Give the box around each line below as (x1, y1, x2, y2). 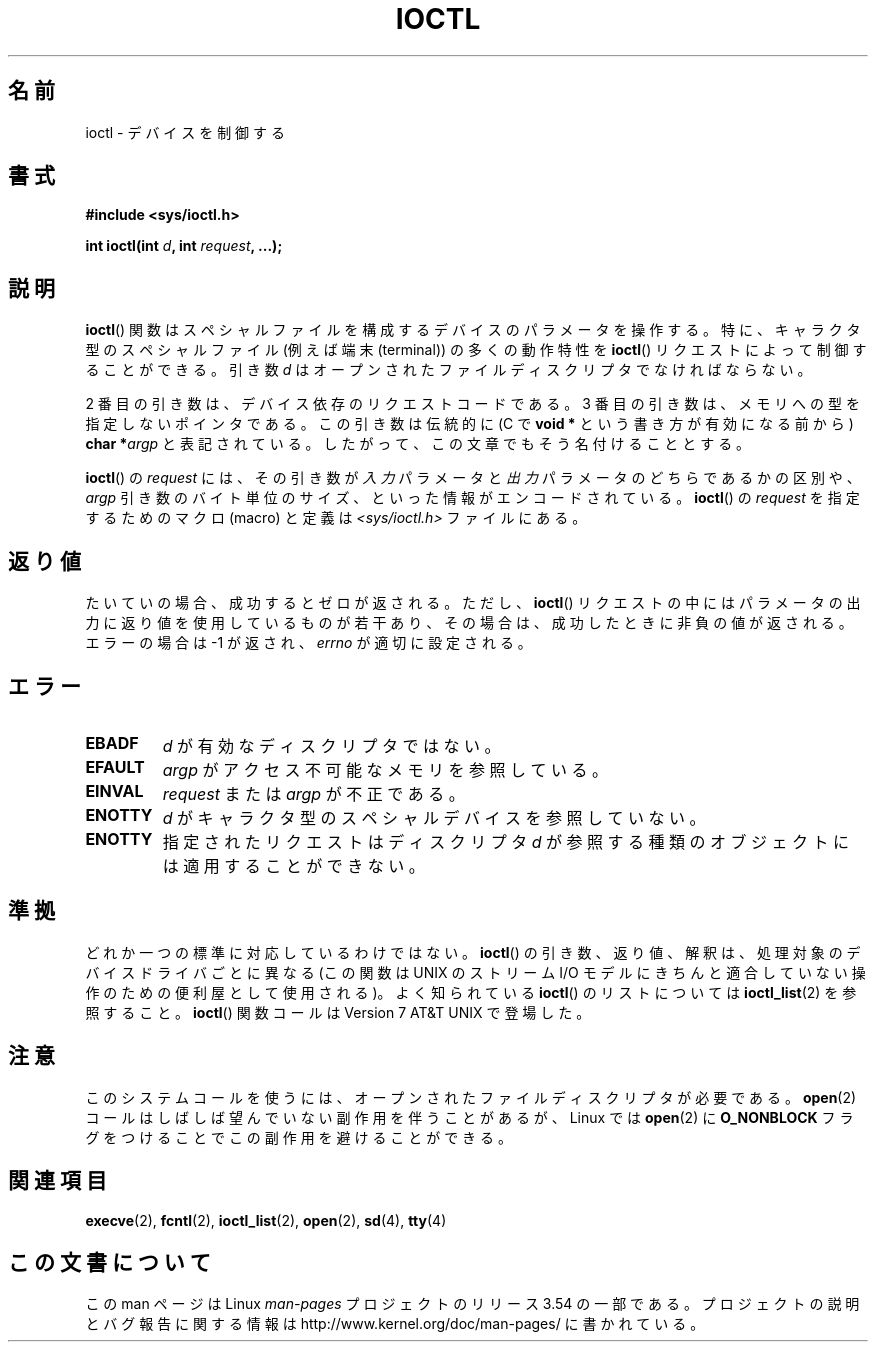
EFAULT (85, 756, 145, 777)
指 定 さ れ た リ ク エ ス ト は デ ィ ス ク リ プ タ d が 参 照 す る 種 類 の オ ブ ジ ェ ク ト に (162, 831, 850, 852)
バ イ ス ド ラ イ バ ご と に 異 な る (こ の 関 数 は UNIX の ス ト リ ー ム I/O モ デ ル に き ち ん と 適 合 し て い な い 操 (85, 963, 866, 981)
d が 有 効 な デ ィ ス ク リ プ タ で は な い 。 (162, 735, 501, 756)
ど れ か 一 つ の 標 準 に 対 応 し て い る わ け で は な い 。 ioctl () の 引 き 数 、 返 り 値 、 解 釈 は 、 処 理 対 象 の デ (85, 943, 861, 961)
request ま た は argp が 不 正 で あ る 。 (162, 783, 465, 804)
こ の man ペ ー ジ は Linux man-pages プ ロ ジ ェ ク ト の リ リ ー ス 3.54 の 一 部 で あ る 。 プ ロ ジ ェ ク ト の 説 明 (85, 1295, 860, 1313)
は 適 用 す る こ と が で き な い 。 (162, 855, 425, 876)
